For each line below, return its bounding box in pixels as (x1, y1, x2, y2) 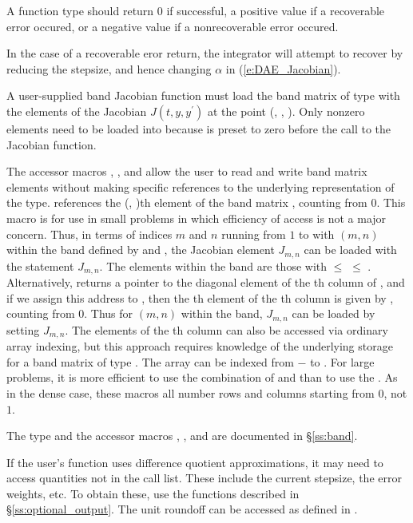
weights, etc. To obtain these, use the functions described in (6, 485, 300, 501)
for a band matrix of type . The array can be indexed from (6, 353, 294, 370)
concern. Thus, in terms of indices (6, 225, 173, 242)
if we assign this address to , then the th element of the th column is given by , (6, 289, 394, 306)
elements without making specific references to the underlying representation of (6, 178, 395, 195)
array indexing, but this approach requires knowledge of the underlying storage (6, 338, 393, 355)
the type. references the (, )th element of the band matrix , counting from (6, 194, 367, 211)
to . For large (310, 353, 375, 370)
